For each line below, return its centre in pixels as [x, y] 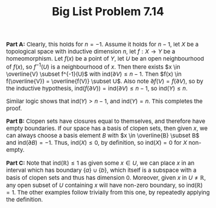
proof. [14, 108]
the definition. [25, 200]
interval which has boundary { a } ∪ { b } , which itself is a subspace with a [101, 170]
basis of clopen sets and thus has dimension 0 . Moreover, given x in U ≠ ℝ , [106, 178]
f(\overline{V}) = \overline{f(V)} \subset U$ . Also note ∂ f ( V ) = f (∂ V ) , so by [105, 81]
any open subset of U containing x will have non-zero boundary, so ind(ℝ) [105, 185]
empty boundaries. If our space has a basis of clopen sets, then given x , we [107, 128]
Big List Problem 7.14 [108, 11]
